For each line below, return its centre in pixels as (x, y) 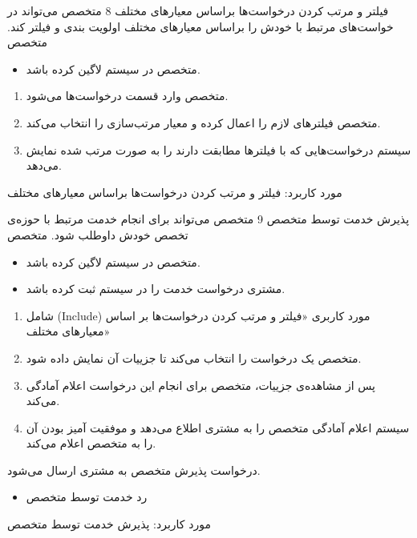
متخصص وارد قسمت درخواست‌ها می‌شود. (127, 96)
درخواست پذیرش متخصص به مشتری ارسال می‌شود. (134, 470)
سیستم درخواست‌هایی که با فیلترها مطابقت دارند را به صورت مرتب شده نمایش (219, 149)
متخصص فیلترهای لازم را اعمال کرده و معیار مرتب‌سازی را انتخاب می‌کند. (203, 122)
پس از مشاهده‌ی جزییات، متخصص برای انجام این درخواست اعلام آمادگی (201, 385)
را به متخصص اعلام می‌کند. (91, 443)
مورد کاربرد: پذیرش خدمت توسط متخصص (109, 524)
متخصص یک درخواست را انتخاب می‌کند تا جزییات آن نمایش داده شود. (194, 357)
